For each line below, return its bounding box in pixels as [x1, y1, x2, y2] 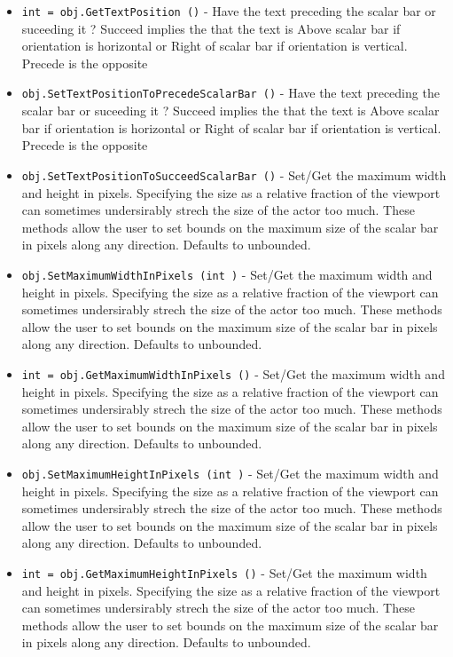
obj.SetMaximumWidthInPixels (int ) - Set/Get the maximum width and [21, 265, 433, 283]
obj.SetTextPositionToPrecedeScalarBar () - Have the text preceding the [21, 83, 440, 102]
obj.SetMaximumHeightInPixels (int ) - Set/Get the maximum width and [21, 463, 439, 482]
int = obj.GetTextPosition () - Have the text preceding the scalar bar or [21, 2, 436, 20]
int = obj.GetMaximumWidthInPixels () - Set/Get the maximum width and [21, 364, 445, 383]
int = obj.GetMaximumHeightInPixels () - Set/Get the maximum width [21, 564, 427, 582]
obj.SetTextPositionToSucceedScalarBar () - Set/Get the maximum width [21, 165, 447, 184]
